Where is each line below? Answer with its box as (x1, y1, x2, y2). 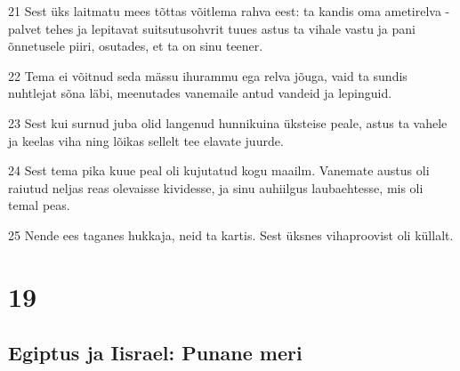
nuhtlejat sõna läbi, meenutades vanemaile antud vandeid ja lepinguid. (8, 84, 392, 102)
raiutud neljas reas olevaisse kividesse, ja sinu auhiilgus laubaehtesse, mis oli (8, 178, 424, 197)
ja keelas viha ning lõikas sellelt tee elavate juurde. (8, 131, 284, 149)
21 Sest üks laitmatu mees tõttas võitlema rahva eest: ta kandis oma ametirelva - (8, 2, 450, 20)
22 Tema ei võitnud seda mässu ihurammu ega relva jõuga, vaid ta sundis (8, 66, 408, 85)
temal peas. (8, 196, 70, 214)
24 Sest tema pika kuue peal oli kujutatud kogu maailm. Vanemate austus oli (8, 161, 430, 180)
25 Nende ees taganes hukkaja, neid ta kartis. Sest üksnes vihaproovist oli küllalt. (8, 225, 454, 244)
